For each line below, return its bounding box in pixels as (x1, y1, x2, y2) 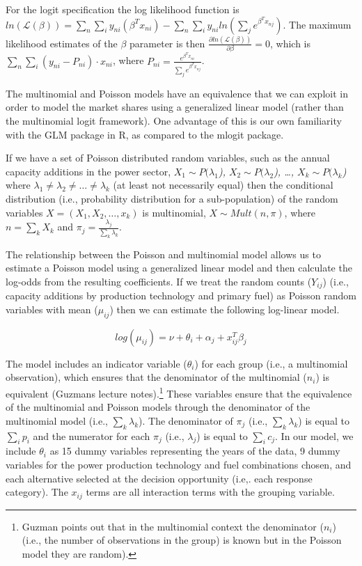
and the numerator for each (33, 428, 150, 443)
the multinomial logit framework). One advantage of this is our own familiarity (6, 113, 342, 127)
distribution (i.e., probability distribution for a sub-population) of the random (6, 191, 338, 205)
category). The (6, 485, 68, 499)
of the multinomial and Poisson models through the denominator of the (6, 400, 310, 414)
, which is (269, 36, 311, 50)
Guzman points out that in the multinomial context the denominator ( (22, 519, 324, 533)
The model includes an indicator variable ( (6, 356, 187, 370)
